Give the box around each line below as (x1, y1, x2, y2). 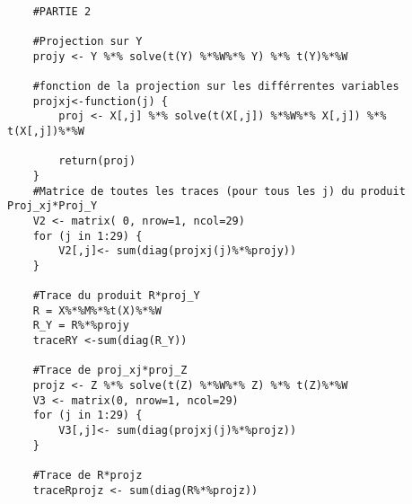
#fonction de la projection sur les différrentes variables (32, 79, 399, 93)
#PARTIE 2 (32, 4, 92, 18)
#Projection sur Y (32, 34, 143, 48)
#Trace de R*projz (32, 469, 143, 482)
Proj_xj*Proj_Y (7, 199, 98, 213)
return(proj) (58, 155, 136, 168)
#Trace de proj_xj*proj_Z (32, 364, 188, 377)
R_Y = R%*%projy (32, 319, 130, 332)
